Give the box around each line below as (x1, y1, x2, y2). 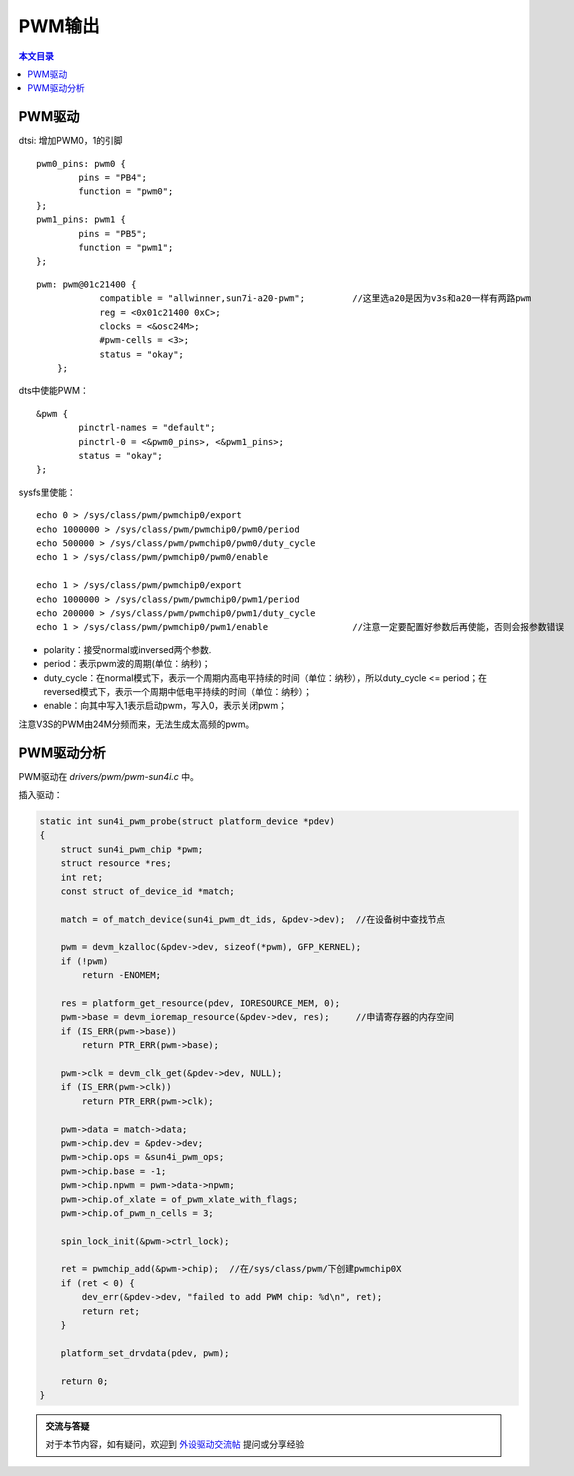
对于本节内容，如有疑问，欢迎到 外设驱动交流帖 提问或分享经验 (45, 1438, 305, 1450)
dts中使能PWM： (18, 385, 89, 397)
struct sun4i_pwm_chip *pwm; (60, 843, 204, 855)
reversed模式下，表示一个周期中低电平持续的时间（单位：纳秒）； (43, 685, 313, 697)
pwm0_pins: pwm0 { (36, 158, 127, 169)
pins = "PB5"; (78, 228, 148, 239)
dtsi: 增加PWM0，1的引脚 (18, 135, 123, 147)
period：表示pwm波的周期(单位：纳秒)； (43, 658, 211, 670)
